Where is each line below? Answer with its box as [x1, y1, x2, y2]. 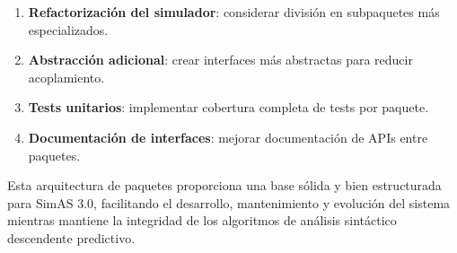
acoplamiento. [28, 67, 105, 86]
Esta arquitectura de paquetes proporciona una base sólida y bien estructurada [7, 176, 442, 195]
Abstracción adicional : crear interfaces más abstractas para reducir [28, 50, 413, 69]
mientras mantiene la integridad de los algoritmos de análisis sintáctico [7, 211, 397, 230]
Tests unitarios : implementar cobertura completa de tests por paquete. [28, 98, 429, 117]
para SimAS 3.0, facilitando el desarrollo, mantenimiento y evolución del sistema [7, 193, 451, 212]
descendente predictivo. [7, 228, 136, 247]
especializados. [28, 20, 109, 39]
